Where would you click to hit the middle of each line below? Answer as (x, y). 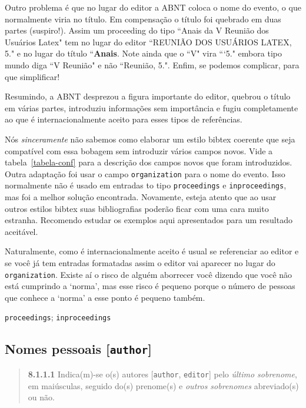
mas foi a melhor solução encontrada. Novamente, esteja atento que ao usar (141, 197)
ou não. (41, 397)
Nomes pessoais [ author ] (78, 349)
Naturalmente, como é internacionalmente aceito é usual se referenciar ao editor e (152, 251)
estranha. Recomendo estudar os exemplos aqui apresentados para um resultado (149, 220)
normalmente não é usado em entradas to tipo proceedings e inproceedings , (146, 185)
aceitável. (21, 231)
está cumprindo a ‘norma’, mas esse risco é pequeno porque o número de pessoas (150, 286)
